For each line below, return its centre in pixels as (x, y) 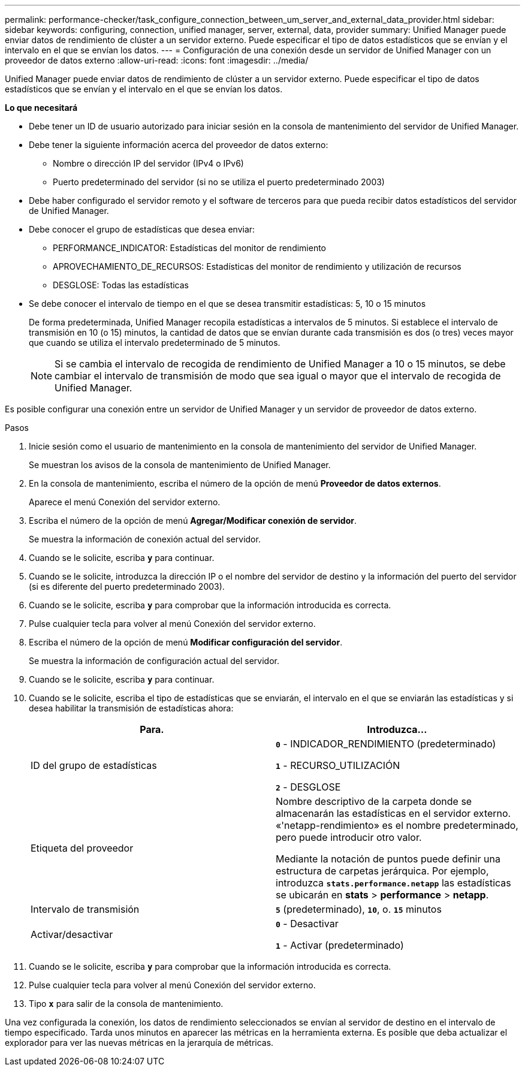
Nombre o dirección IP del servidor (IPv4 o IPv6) (148, 163)
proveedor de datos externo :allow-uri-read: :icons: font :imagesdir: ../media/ (157, 60)
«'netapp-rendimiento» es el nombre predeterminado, (397, 825)
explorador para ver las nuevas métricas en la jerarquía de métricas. (139, 1043)
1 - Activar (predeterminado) (340, 945)
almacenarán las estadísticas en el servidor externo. (393, 813)
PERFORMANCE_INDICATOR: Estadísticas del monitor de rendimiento (190, 248)
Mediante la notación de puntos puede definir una (388, 859)
